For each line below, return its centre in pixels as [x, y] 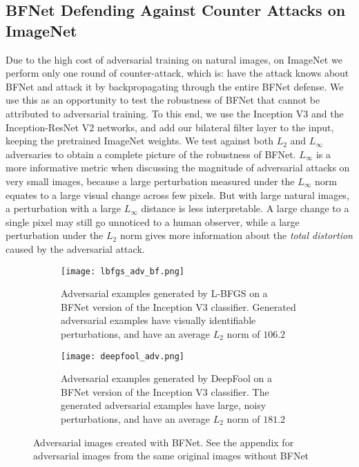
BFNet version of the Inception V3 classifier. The [165, 391]
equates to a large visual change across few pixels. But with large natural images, [177, 194]
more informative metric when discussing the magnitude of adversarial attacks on [178, 168]
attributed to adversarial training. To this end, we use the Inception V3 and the [175, 113]
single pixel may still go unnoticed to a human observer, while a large [153, 221]
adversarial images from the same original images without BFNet [171, 456]
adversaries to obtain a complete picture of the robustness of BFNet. [151, 154]
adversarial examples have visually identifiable [158, 320]
